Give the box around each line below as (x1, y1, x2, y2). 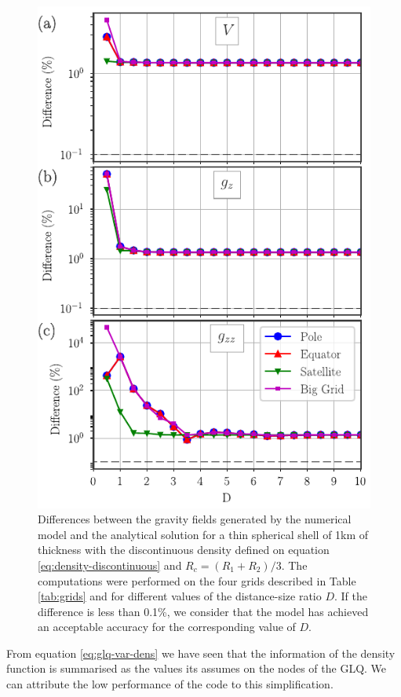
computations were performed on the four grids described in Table (38, 572, 356, 589)
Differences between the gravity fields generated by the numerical (38, 511, 352, 527)
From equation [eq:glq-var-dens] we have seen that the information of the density (6, 644, 396, 661)
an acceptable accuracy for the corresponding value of (38, 618, 296, 635)
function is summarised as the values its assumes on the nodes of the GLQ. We (6, 660, 387, 677)
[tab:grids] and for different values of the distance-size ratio (38, 588, 322, 604)
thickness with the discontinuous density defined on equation (38, 541, 330, 558)
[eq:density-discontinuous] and (38, 556, 182, 573)
